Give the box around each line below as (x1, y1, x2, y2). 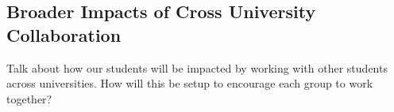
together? (6, 90, 52, 106)
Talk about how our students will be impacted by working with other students (6, 59, 388, 76)
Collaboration (6, 22, 122, 47)
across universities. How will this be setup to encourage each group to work (6, 75, 373, 91)
